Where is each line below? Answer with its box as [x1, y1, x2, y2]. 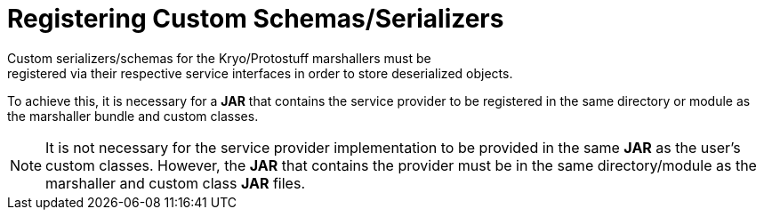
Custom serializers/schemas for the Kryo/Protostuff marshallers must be [7, 50, 431, 66]
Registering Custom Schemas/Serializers [7, 4, 504, 34]
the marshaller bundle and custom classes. [7, 108, 259, 124]
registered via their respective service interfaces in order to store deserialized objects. [7, 65, 513, 81]
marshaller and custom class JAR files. [45, 173, 305, 192]
